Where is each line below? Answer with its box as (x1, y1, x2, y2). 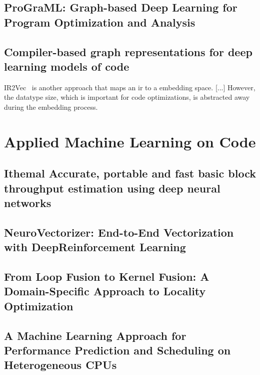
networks (4, 195, 51, 211)
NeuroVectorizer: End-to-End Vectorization (4, 224, 234, 240)
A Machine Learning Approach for (4, 327, 186, 343)
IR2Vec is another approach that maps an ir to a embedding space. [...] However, (4, 82, 255, 92)
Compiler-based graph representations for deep (4, 44, 252, 59)
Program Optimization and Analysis (4, 14, 195, 30)
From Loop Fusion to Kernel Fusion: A (4, 269, 209, 284)
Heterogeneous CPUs (4, 357, 117, 372)
